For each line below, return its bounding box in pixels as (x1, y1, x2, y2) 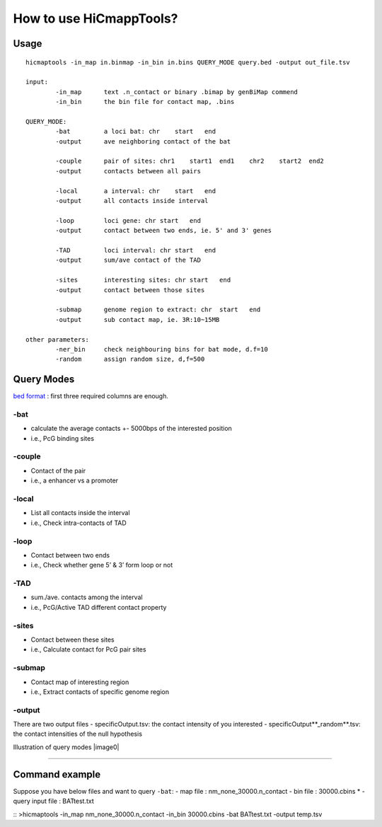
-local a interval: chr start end (55, 187, 216, 195)
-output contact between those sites (55, 286, 205, 294)
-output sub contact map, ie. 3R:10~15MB (55, 316, 220, 323)
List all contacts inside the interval (30, 509, 130, 517)
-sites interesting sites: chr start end (55, 276, 231, 284)
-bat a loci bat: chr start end (55, 127, 216, 136)
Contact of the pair (30, 466, 86, 475)
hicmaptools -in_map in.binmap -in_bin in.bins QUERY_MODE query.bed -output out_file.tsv (25, 58, 350, 66)
